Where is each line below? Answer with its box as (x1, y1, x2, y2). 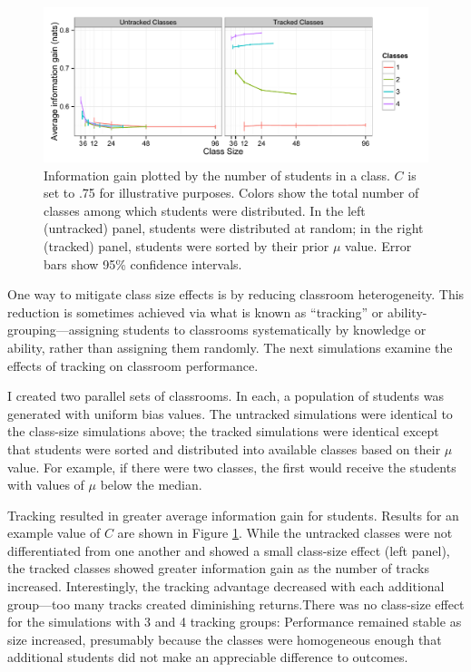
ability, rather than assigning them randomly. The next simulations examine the (7, 337, 453, 356)
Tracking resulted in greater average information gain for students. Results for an (7, 505, 459, 524)
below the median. (100, 475, 202, 494)
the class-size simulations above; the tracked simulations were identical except (7, 422, 439, 441)
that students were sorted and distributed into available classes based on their (7, 439, 441, 458)
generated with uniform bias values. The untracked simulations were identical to (7, 404, 453, 423)
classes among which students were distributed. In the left (44, 200, 366, 219)
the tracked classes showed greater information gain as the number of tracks (7, 559, 429, 578)
